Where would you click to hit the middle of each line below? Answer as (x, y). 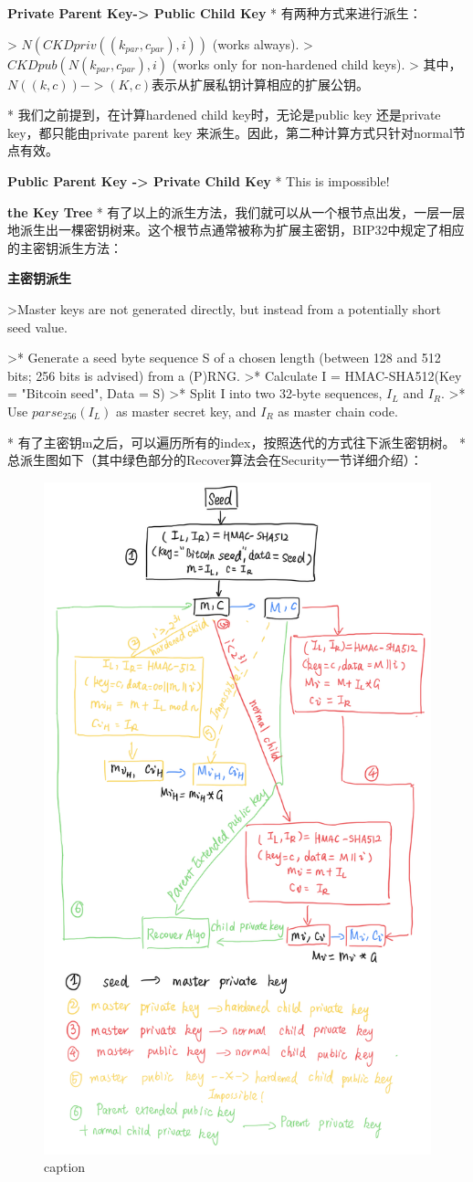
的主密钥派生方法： (65, 247)
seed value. (37, 327)
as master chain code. (338, 411)
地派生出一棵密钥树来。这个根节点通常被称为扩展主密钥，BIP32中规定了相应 (236, 230)
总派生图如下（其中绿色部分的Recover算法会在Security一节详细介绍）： (215, 460)
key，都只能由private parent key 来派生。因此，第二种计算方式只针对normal (230, 132)
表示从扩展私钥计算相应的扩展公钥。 (260, 84)
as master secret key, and (186, 411)
